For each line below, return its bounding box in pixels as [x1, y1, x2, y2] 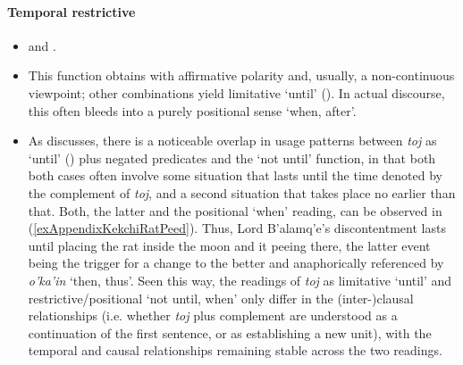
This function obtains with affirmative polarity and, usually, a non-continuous [28, 66, 455, 85]
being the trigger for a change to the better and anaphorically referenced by [28, 253, 444, 272]
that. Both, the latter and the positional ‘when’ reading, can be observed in [28, 201, 442, 220]
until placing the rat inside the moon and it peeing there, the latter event [28, 236, 431, 254]
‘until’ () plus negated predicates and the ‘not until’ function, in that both [28, 148, 436, 167]
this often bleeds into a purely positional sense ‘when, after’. [28, 101, 357, 120]
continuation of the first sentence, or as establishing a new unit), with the [28, 323, 432, 342]
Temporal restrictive [7, 2, 136, 21]
